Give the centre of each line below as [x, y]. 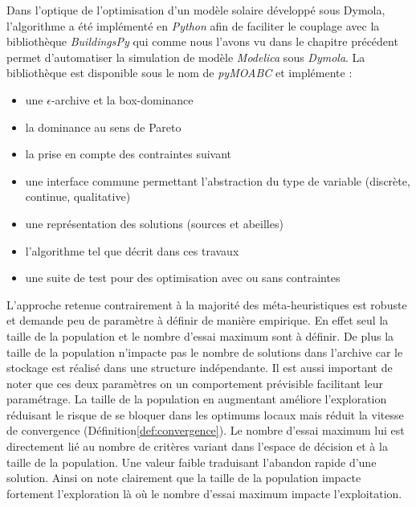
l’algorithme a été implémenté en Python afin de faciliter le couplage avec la [193, 25]
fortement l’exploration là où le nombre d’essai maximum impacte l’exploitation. [204, 493]
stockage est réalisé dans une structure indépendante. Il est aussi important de [200, 368]
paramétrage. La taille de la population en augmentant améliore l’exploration [197, 399]
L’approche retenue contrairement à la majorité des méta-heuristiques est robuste [207, 304]
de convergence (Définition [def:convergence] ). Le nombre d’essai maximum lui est [206, 430]
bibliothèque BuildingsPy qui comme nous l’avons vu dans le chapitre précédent [202, 41]
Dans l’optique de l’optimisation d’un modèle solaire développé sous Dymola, [196, 10]
